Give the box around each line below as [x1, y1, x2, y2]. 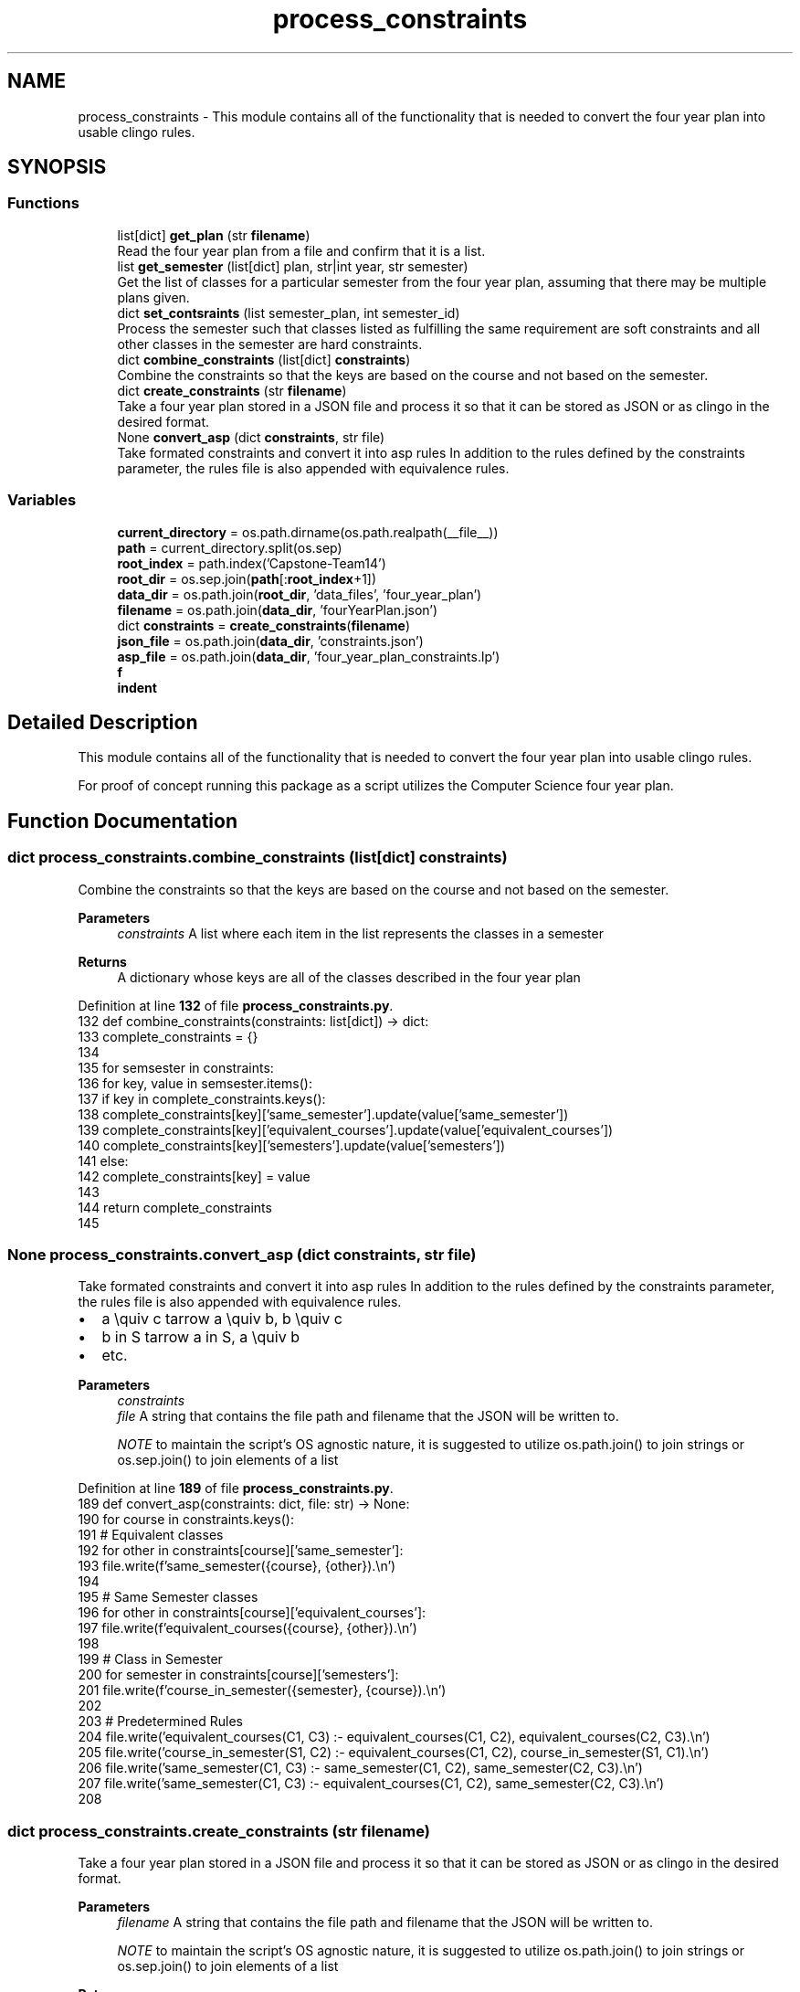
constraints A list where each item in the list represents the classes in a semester [117, 925, 604, 941]
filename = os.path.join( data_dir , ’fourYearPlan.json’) [117, 601, 438, 618]
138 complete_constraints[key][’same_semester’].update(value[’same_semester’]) [78, 1106, 569, 1122]
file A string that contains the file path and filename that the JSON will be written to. [117, 1408, 619, 1425]
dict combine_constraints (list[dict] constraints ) [117, 351, 411, 367]
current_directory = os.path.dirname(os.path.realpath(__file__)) [117, 524, 499, 540]
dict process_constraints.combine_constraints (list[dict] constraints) [7, 848, 508, 867]
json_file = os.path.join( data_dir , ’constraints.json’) [117, 632, 424, 649]
